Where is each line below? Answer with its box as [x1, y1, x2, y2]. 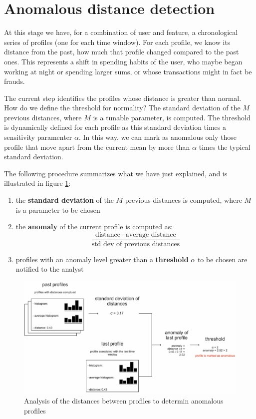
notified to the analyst [15, 264, 84, 274]
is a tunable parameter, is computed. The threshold [93, 112, 251, 122]
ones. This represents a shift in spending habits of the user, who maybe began [4, 56, 243, 66]
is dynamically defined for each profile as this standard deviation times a [4, 122, 227, 132]
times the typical [199, 141, 251, 152]
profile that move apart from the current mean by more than [4, 141, 190, 152]
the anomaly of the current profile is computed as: [15, 221, 173, 232]
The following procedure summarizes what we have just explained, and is [4, 168, 228, 178]
